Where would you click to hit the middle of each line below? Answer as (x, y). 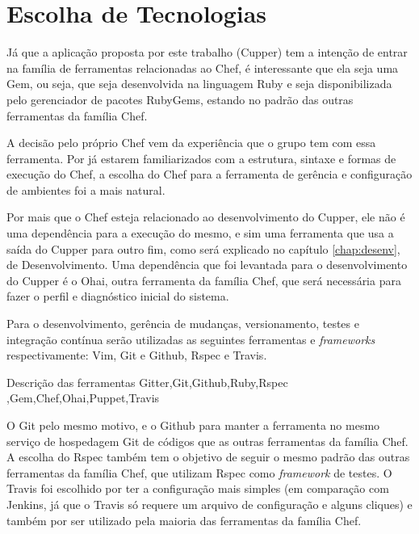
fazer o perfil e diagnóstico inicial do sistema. (118, 296)
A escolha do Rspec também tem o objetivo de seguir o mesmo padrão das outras (208, 457)
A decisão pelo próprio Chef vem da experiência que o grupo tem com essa (191, 143)
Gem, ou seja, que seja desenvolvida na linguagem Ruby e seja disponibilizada (199, 84)
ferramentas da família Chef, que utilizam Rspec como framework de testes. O (199, 472)
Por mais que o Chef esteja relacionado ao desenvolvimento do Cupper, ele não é (206, 217)
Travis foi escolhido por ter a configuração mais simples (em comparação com (198, 488)
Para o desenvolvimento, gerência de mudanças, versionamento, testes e (183, 324)
